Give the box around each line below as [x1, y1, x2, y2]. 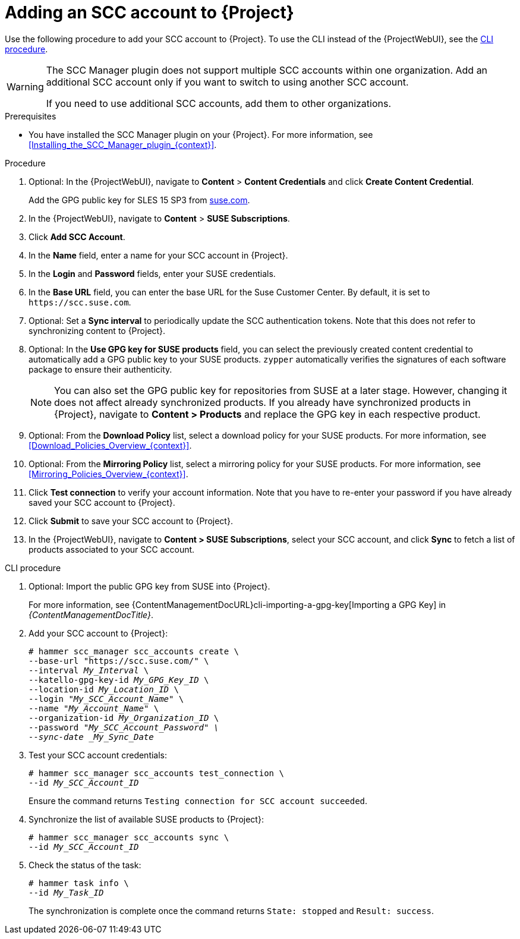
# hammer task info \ [29, 878, 129, 888]
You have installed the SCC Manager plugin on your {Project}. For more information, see [29, 129, 373, 140]
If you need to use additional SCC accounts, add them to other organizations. [46, 97, 392, 109]
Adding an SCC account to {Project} [5, 2, 294, 23]
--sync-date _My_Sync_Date [29, 732, 154, 742]
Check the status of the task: [29, 859, 141, 870]
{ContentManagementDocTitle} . [29, 609, 153, 620]
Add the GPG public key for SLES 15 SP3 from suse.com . [29, 194, 250, 205]
